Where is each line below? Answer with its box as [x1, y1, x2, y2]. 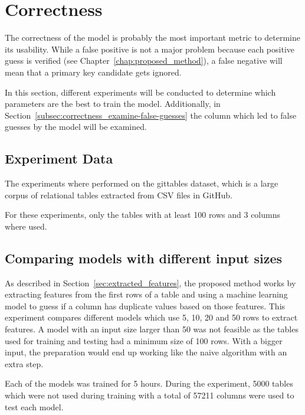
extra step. [5, 357, 44, 370]
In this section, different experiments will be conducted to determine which [5, 86, 276, 98]
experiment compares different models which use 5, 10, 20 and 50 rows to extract [5, 311, 298, 323]
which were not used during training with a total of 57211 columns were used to [5, 389, 294, 401]
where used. [5, 220, 47, 232]
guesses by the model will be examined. [5, 120, 147, 133]
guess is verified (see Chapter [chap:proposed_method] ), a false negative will [5, 54, 283, 67]
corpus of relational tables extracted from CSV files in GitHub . [5, 188, 232, 201]
